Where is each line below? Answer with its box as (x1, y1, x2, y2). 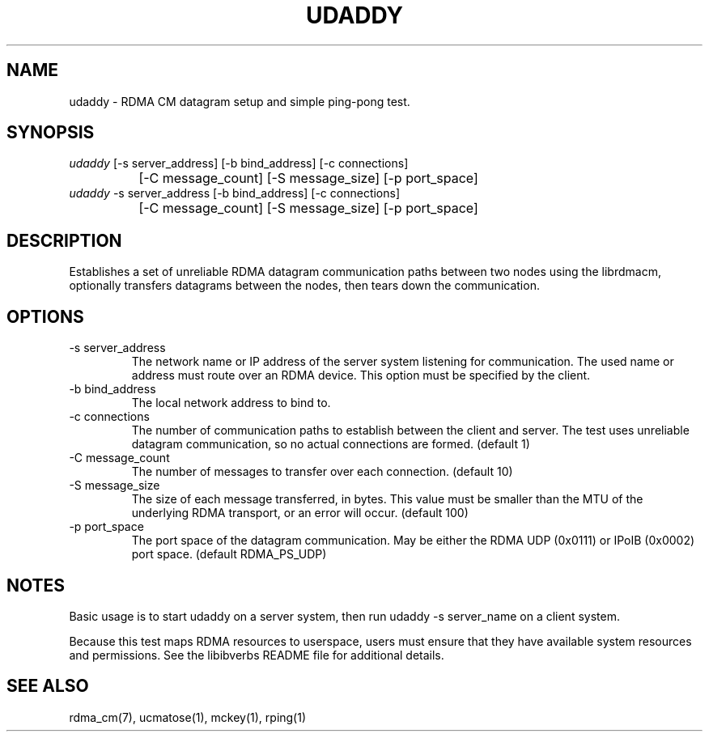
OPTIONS (6, 306, 84, 327)
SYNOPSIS (6, 122, 95, 143)
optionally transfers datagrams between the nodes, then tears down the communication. (69, 278, 540, 293)
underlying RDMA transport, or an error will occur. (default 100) (131, 506, 469, 520)
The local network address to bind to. (131, 396, 331, 410)
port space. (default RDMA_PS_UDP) (131, 547, 327, 562)
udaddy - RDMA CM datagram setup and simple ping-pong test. (69, 94, 410, 108)
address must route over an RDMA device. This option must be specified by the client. (131, 368, 591, 383)
